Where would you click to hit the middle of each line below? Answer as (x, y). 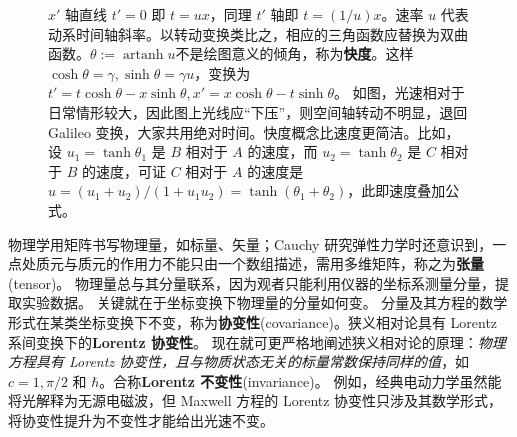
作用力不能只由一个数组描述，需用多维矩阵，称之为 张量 (301, 263)
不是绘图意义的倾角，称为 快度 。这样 (294, 53)
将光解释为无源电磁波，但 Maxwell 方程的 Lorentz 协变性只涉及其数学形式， (255, 400)
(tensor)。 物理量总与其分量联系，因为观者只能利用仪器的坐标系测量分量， (252, 282)
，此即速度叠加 (396, 190)
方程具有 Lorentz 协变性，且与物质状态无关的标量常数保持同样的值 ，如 (239, 361)
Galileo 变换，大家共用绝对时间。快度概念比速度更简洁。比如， (254, 131)
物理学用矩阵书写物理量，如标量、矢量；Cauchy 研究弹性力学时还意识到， (250, 243)
